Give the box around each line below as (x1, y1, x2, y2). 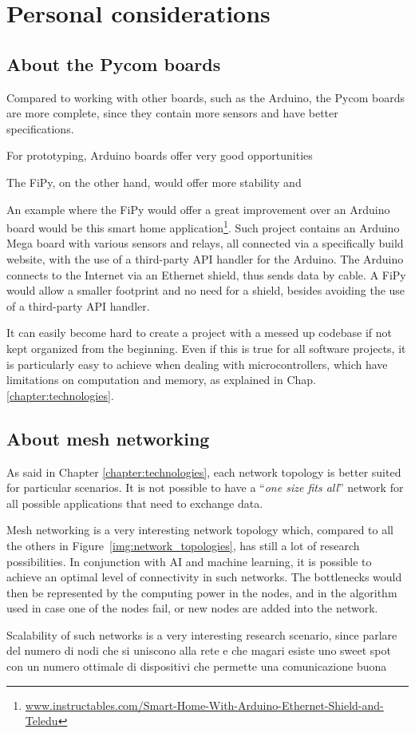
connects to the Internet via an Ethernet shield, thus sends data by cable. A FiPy (6, 266, 406, 283)
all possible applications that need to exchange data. (6, 494, 263, 511)
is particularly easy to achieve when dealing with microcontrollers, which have (6, 355, 388, 372)
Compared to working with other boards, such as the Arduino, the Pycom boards (6, 89, 405, 105)
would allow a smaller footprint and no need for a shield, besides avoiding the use (6, 282, 405, 299)
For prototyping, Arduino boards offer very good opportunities (6, 147, 313, 164)
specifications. (6, 120, 74, 137)
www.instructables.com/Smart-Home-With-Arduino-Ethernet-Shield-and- (25, 696, 384, 713)
